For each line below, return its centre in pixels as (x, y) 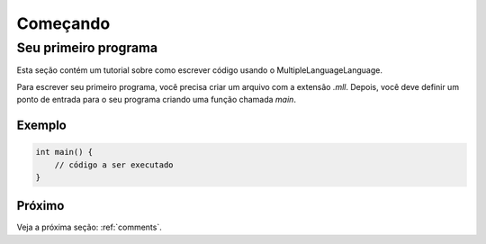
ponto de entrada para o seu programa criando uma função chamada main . (157, 100)
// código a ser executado (114, 165)
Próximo (40, 206)
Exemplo (41, 125)
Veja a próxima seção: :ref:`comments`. (89, 227)
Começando (63, 23)
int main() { (64, 152)
